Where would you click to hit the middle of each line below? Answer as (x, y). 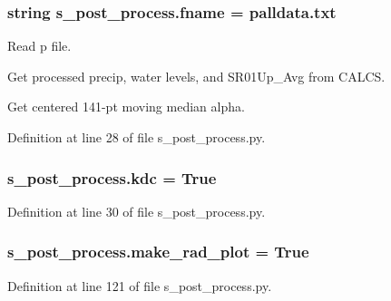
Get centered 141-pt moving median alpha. (126, 107)
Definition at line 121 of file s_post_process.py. (140, 285)
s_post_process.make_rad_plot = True (158, 252)
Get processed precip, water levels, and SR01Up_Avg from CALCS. (196, 76)
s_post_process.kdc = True (112, 177)
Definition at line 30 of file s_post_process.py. (137, 211)
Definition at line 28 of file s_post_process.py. (137, 137)
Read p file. (39, 46)
